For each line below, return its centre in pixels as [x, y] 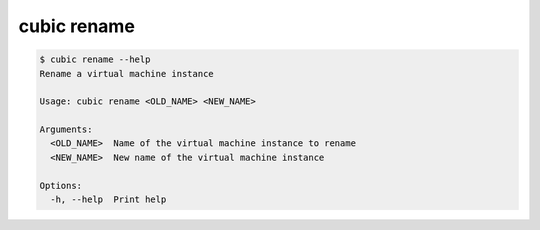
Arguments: [66, 129]
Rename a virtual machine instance [126, 73]
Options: [61, 185]
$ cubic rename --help [95, 59]
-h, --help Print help [108, 199]
